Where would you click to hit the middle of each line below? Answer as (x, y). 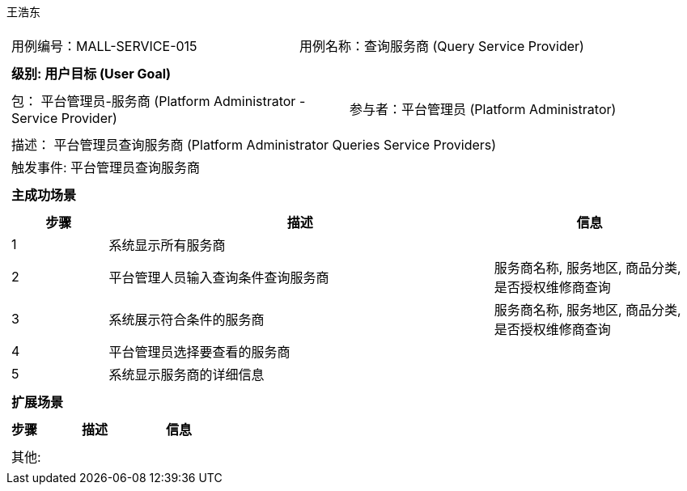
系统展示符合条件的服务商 (187, 320)
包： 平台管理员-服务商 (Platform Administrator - (159, 101)
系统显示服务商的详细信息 (187, 375)
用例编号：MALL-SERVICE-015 (104, 46)
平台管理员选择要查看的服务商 (199, 352)
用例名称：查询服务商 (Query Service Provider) (441, 46)
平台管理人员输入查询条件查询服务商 (219, 277)
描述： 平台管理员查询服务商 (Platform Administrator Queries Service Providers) (254, 145)
